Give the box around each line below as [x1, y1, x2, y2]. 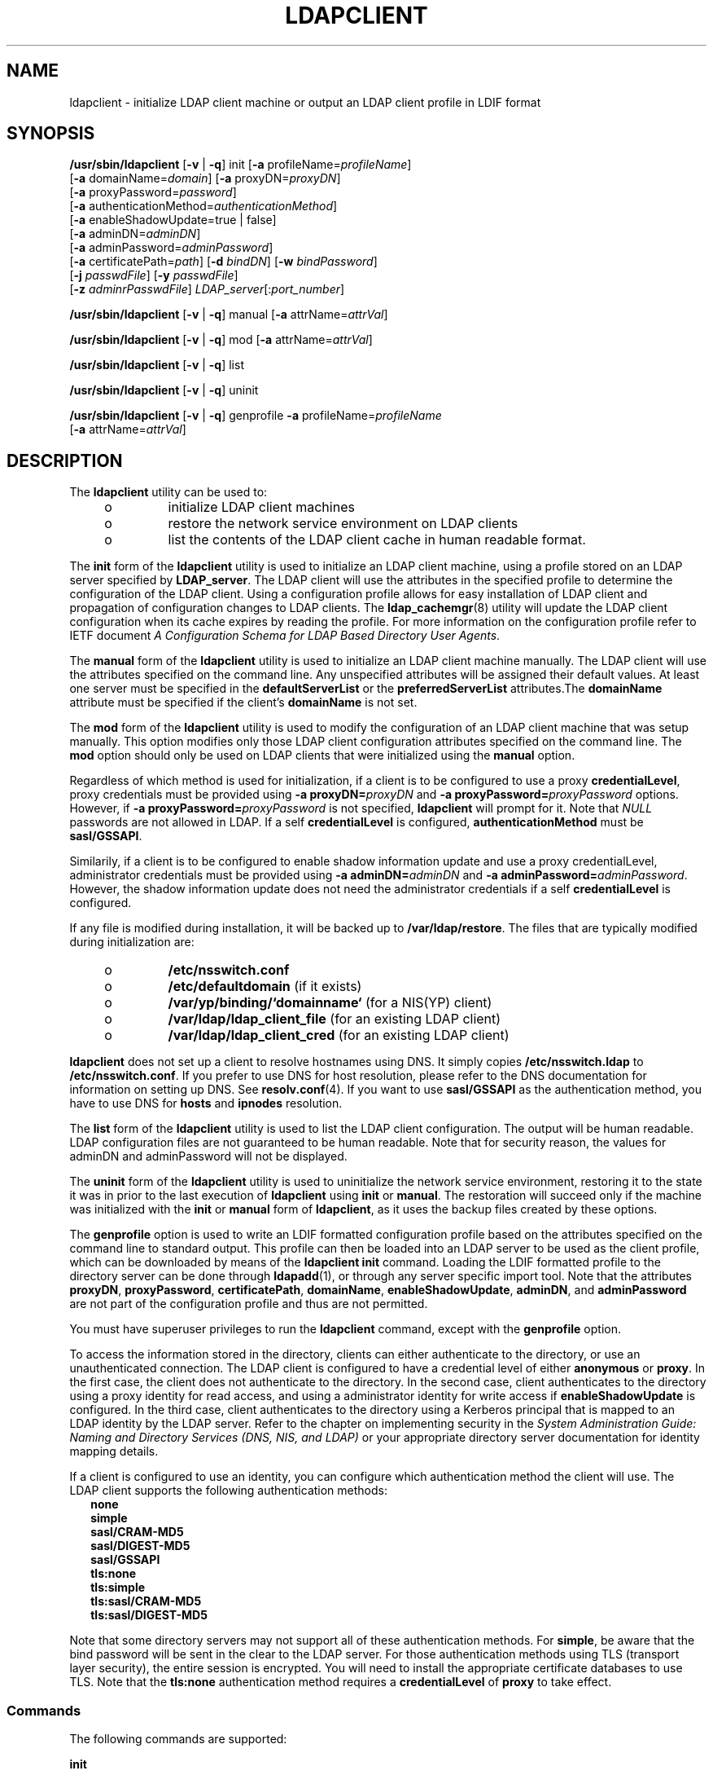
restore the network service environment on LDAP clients [168, 515, 518, 532]
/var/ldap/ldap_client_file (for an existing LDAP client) [168, 1011, 501, 1028]
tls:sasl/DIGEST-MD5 [90, 1608, 208, 1623]
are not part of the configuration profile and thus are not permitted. [69, 1297, 428, 1311]
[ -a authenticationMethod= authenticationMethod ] [69, 199, 338, 214]
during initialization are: [69, 935, 195, 949]
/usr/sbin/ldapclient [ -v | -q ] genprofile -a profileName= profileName [69, 408, 442, 423]
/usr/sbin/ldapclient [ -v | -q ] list [69, 358, 244, 372]
